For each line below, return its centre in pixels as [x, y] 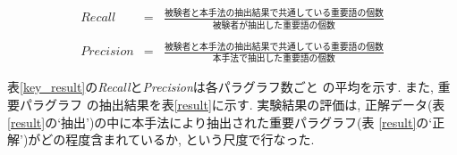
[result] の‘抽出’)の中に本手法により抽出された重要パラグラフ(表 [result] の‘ [220, 122]
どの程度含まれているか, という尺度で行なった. [178, 139]
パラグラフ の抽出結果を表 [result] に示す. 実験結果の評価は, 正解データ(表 [232, 104]
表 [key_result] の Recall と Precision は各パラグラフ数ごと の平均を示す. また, [220, 87]
